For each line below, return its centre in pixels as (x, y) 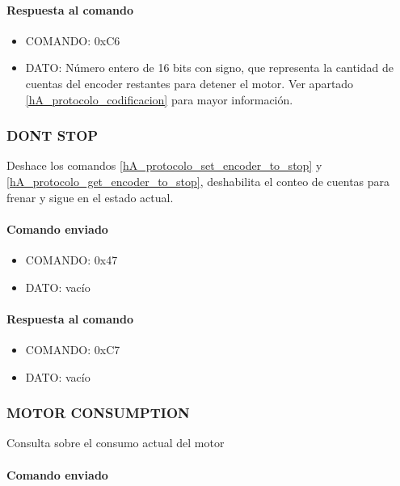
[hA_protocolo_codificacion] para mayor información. (159, 99)
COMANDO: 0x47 (72, 259)
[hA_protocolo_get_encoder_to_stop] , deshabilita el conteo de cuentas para (198, 181)
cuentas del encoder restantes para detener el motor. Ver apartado (189, 83)
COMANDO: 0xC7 (73, 349)
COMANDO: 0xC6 (73, 40)
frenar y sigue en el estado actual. (90, 197)
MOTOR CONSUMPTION (98, 413)
